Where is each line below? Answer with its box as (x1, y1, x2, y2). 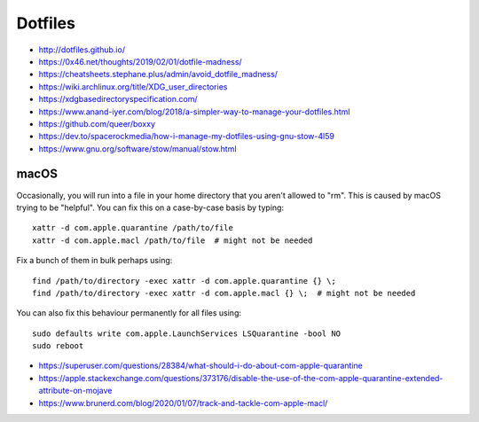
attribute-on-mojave (38, 386, 113, 396)
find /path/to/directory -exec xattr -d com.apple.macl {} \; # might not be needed (32, 288, 416, 298)
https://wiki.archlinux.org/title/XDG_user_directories (38, 81, 228, 92)
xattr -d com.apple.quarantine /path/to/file (32, 223, 234, 233)
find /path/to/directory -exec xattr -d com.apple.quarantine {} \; (32, 276, 336, 285)
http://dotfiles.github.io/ (38, 44, 126, 55)
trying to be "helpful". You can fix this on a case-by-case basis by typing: (16, 202, 284, 213)
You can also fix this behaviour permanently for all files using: (16, 308, 242, 318)
